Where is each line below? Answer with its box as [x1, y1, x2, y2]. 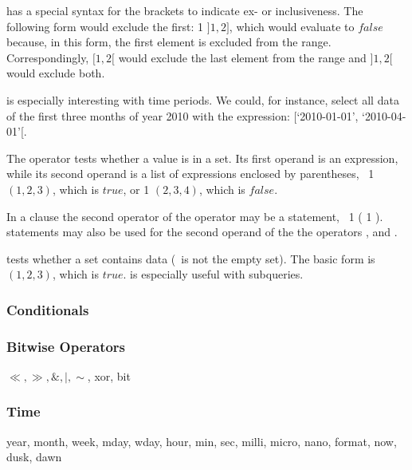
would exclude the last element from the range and [118, 49, 367, 65]
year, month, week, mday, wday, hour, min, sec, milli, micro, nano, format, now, [6, 432, 397, 449]
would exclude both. [6, 65, 105, 81]
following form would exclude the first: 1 [6, 18, 204, 34]
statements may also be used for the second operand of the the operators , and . [6, 223, 398, 240]
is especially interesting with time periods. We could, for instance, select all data [6, 91, 399, 108]
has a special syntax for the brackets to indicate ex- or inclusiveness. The [6, 2, 363, 18]
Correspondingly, [6, 49, 89, 65]
